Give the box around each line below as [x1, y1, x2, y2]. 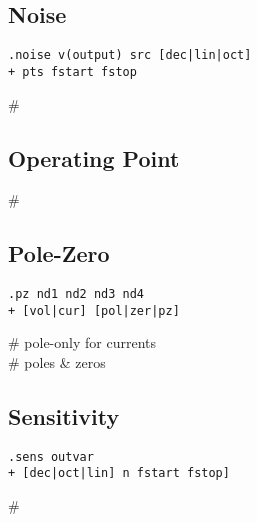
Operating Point [8, 142, 180, 173]
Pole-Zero [8, 238, 110, 269]
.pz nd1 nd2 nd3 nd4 [8, 287, 145, 302]
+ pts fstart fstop [8, 64, 137, 79]
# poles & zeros [8, 352, 106, 373]
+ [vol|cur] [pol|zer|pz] [8, 303, 180, 318]
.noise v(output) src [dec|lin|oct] [8, 48, 252, 63]
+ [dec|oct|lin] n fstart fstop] [8, 466, 230, 481]
